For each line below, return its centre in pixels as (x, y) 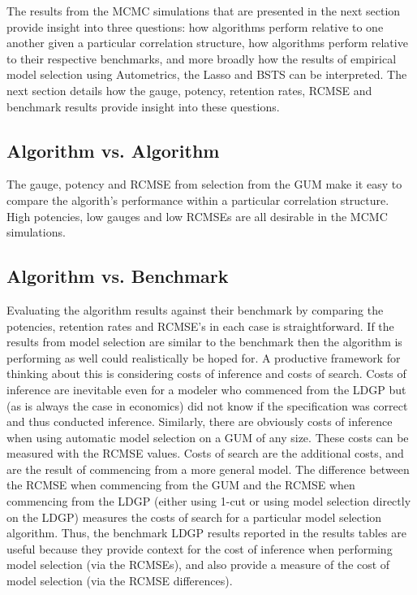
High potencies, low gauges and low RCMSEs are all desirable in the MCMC (197, 216)
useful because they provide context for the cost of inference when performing (200, 548)
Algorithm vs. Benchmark (118, 276)
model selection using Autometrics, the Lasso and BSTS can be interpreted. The (207, 74)
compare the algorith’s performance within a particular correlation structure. (198, 200)
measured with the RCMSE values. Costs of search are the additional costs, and (205, 453)
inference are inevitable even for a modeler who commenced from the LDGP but (206, 389)
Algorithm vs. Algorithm (113, 150)
